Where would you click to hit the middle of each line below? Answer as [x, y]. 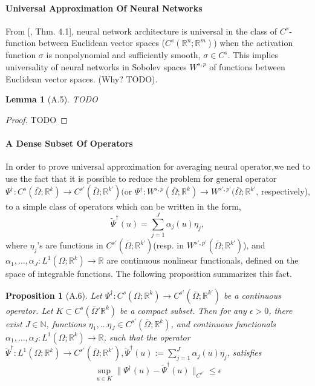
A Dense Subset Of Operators [69, 143]
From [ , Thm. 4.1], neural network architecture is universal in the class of [141, 31]
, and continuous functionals [223, 323]
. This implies [253, 55]
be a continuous [252, 295]
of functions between [247, 66]
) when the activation [253, 43]
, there [281, 310]
